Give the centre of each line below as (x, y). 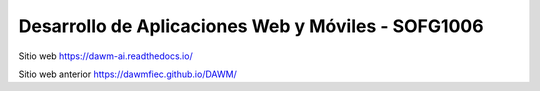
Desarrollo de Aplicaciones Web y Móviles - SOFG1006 (251, 26)
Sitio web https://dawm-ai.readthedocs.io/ (106, 56)
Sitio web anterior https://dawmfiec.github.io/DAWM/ (127, 74)
